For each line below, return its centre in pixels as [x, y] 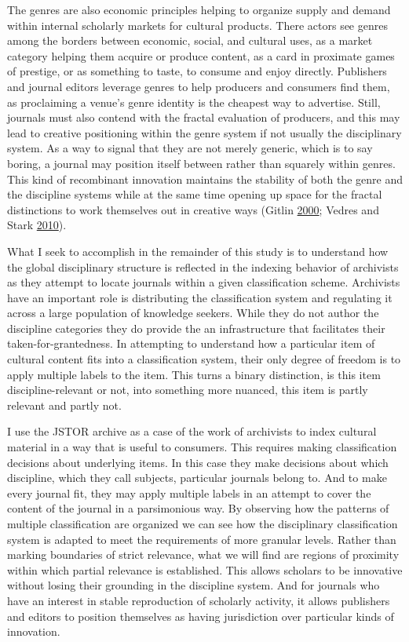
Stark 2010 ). [37, 225]
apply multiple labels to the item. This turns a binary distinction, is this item [194, 374]
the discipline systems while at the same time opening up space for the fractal [195, 194]
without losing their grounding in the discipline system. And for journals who [194, 585]
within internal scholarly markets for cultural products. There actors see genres [197, 25]
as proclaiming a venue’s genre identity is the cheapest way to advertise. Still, [194, 102]
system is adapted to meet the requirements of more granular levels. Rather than [202, 539]
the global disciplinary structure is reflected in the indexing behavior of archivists [203, 266]
